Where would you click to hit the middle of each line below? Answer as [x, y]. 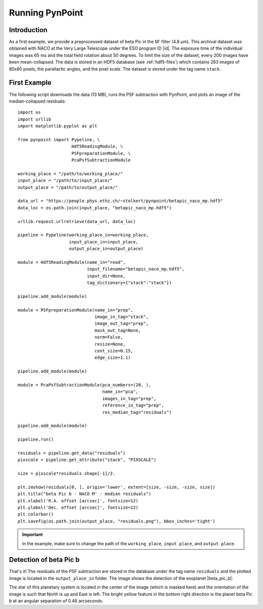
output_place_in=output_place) [106, 249]
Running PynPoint [46, 13]
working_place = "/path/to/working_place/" [70, 174]
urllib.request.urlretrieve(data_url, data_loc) [77, 221]
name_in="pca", [121, 392]
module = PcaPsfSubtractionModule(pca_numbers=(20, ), [85, 385]
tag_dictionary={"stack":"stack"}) [129, 283]
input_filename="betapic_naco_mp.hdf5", [136, 269]
